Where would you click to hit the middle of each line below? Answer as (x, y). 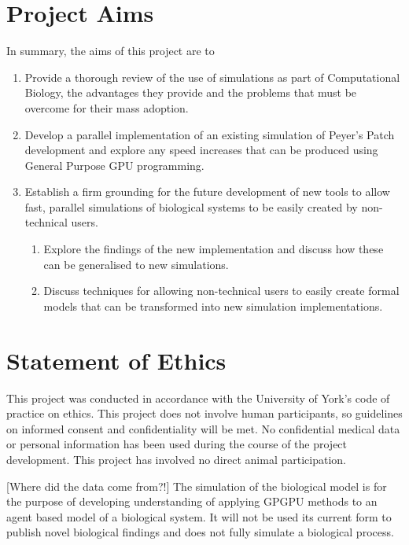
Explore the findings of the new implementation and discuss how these (214, 249)
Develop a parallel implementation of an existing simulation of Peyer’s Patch (210, 134)
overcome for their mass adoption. (107, 107)
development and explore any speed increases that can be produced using (201, 150)
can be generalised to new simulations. (136, 264)
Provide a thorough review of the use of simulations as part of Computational (212, 77)
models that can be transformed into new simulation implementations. (213, 306)
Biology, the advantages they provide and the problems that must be (191, 92)
